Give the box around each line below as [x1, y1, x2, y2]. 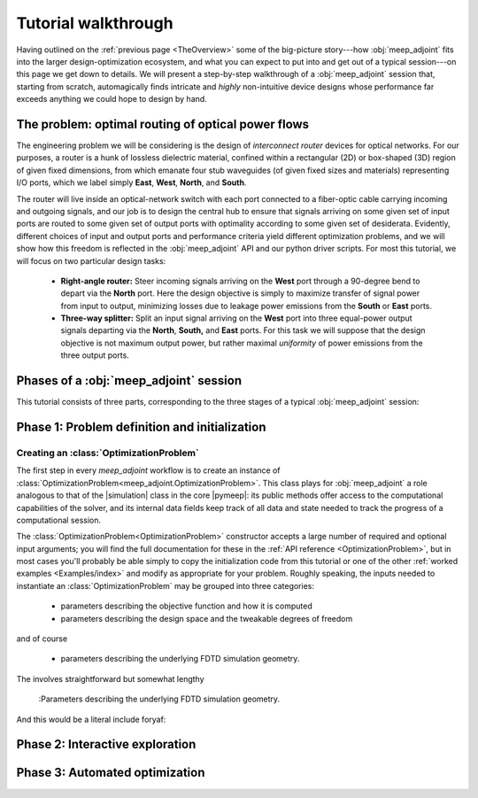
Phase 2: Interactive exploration [16, 737, 197, 752]
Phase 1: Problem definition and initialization [16, 419, 266, 434]
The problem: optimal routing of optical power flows [16, 116, 310, 132]
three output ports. [60, 350, 130, 360]
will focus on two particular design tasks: [16, 255, 166, 266]
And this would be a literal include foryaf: [16, 714, 166, 724]
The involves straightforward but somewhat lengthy [16, 673, 204, 684]
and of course [16, 633, 68, 644]
